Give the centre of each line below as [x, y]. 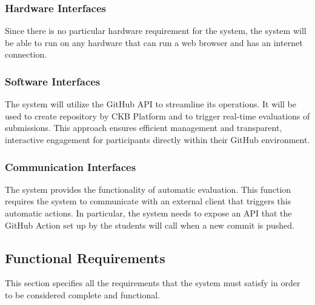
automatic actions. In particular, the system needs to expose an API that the [148, 213]
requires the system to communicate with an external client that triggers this [148, 201]
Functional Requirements [85, 257]
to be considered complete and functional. [83, 294]
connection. [26, 54]
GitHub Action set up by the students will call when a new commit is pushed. [150, 225]
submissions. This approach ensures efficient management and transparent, [144, 128]
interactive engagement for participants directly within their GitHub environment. [157, 139]
